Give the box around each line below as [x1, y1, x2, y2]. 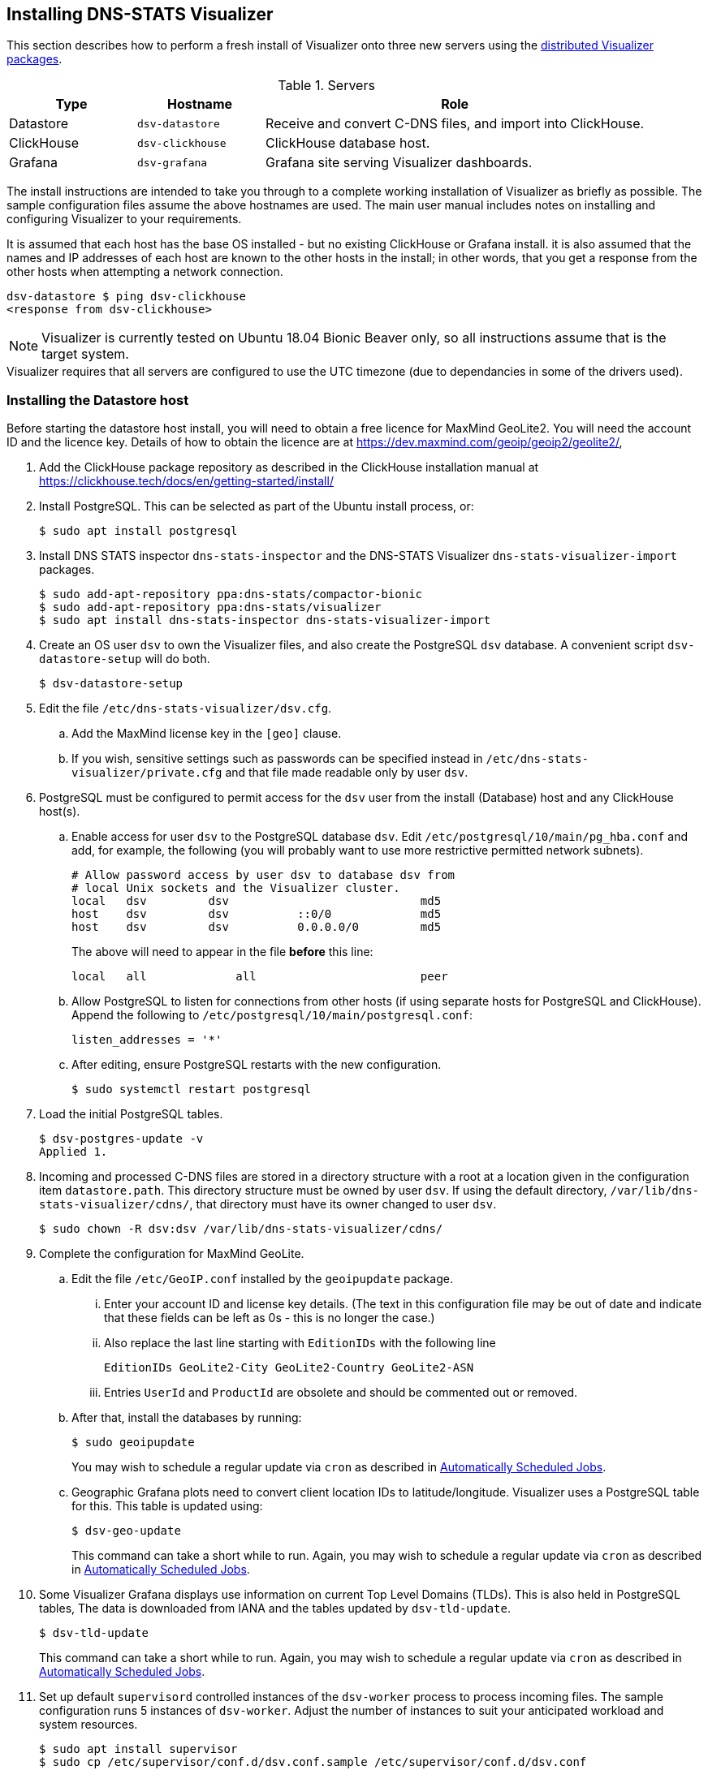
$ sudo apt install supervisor [39, 1742, 238, 1756]
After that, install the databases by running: [71, 1410, 302, 1425]
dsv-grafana [137, 156, 208, 169]
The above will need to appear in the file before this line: [71, 945, 373, 959]
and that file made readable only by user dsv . [225, 765, 468, 780]
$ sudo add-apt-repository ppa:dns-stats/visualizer [39, 601, 382, 614]
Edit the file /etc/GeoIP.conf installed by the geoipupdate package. [71, 1272, 453, 1286]
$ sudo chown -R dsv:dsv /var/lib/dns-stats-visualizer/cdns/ [39, 1222, 443, 1236]
